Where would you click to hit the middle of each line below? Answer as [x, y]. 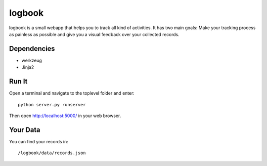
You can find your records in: [39, 141]
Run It [18, 82]
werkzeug [32, 60]
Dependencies [32, 49]
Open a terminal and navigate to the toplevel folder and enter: [72, 93]
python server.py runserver [52, 104]
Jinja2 [28, 67]
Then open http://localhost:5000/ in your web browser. [65, 116]
